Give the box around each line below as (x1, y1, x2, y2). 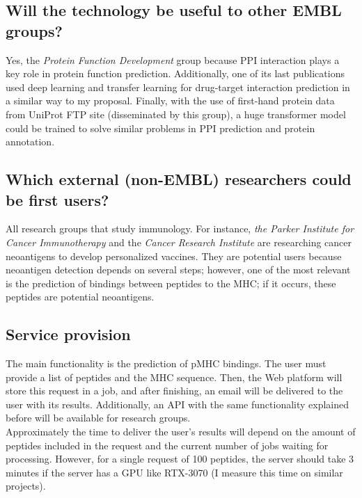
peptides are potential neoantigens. (6, 289, 155, 304)
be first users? (6, 188, 109, 210)
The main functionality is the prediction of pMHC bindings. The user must (6, 356, 326, 371)
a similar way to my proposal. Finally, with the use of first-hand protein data (6, 93, 335, 108)
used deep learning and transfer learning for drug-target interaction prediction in (6, 79, 350, 94)
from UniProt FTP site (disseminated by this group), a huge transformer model (6, 106, 346, 121)
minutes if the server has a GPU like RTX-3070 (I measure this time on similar (6, 465, 343, 479)
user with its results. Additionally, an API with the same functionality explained (6, 396, 349, 411)
